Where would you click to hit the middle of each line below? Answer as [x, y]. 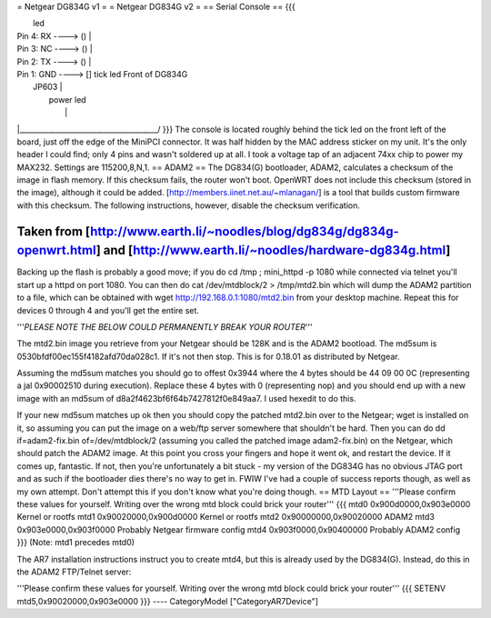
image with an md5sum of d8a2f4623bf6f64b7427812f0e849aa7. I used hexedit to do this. [186, 398]
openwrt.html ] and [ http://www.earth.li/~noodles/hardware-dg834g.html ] [234, 250]
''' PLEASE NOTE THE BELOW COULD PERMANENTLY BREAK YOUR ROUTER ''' [165, 326]
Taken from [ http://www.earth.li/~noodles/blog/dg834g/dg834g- [208, 231]
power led [67, 99]
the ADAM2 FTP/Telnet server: [74, 572]
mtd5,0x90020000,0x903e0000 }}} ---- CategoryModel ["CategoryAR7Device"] [167, 601]
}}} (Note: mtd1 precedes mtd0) [76, 543]
